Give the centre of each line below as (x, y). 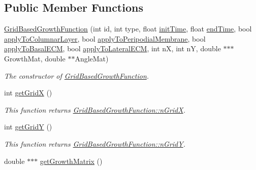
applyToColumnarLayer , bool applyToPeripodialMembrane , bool (105, 38)
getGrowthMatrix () (71, 161)
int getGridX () (28, 93)
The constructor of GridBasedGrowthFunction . (77, 75)
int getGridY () (28, 127)
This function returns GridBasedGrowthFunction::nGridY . (95, 143)
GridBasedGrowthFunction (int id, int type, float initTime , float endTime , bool (128, 29)
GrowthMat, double (35, 58)
